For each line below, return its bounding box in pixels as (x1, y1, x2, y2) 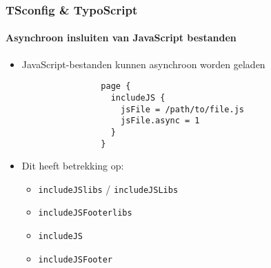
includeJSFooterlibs (38, 208, 132, 218)
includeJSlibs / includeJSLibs (38, 181, 179, 196)
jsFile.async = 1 (120, 116, 200, 126)
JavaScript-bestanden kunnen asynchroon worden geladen (21, 56, 265, 71)
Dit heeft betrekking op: (21, 158, 124, 173)
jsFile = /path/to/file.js (120, 104, 244, 114)
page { (101, 81, 131, 92)
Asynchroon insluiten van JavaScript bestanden (6, 30, 237, 45)
